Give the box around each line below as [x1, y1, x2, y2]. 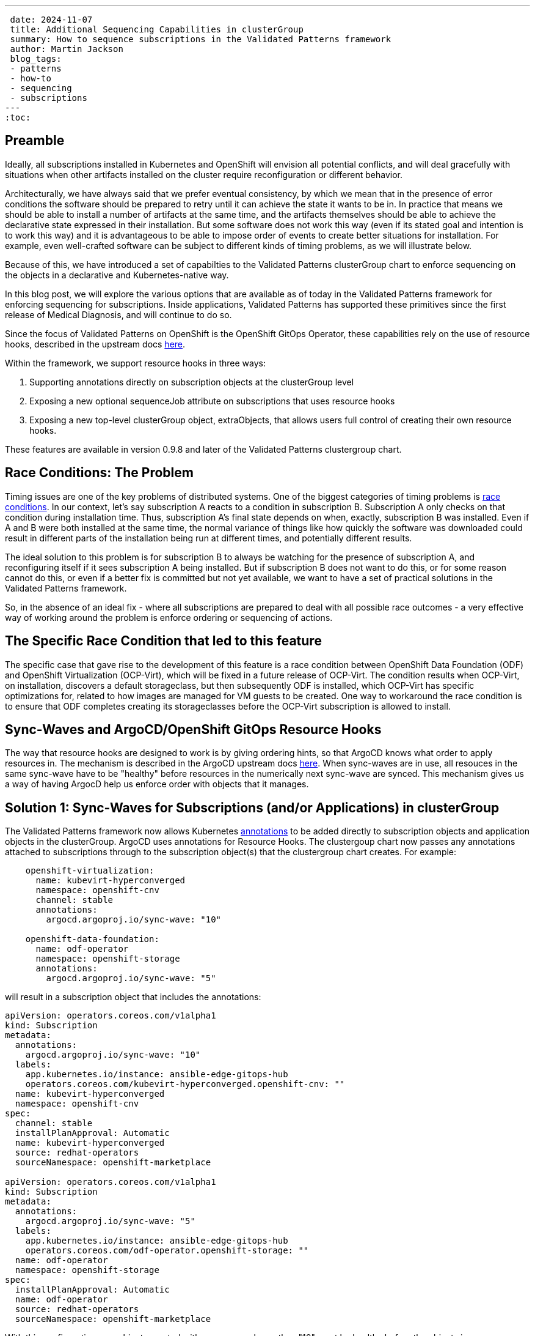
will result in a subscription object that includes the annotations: [5, 992, 261, 1003]
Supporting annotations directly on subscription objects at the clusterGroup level [29, 376, 354, 387]
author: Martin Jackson [10, 44, 123, 54]
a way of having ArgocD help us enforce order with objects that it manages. [5, 779, 309, 790]
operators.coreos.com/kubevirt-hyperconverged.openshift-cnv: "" [25, 1079, 345, 1089]
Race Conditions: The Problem [5, 465, 194, 481]
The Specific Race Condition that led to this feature [5, 633, 322, 649]
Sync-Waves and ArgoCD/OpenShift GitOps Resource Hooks [5, 721, 382, 737]
